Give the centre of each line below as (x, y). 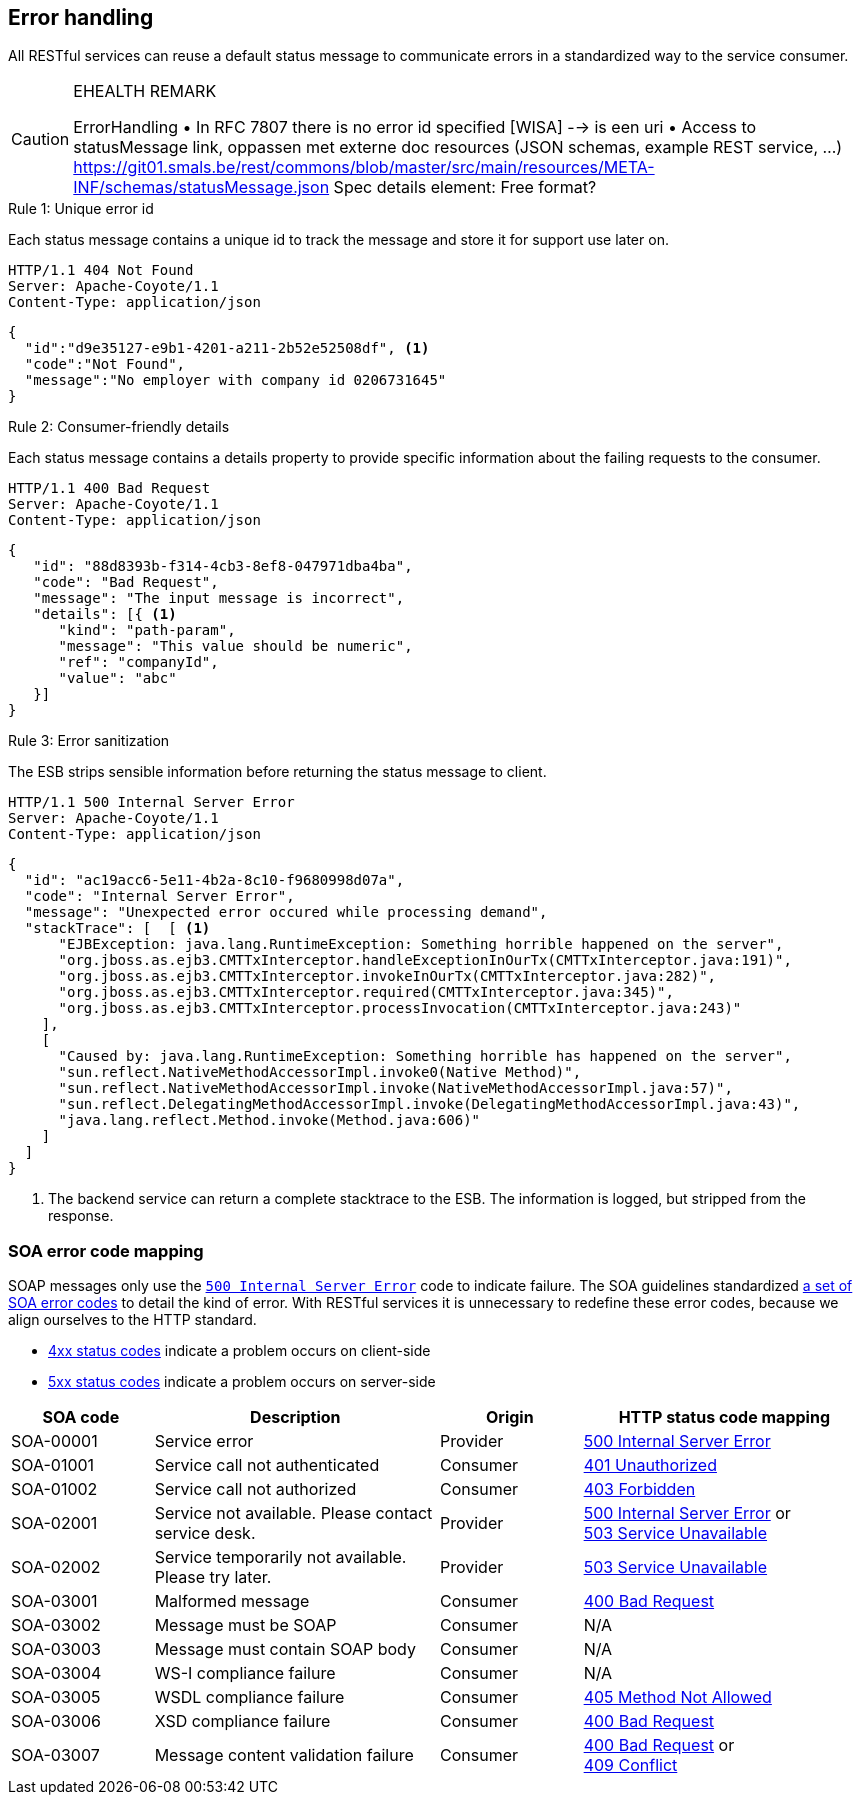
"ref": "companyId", (138, 662)
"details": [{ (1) (105, 614)
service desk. (205, 1533)
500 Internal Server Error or (687, 1513)
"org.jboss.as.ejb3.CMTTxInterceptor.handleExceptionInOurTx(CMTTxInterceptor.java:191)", (425, 960)
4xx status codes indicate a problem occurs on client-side (239, 1351)
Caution (40, 139)
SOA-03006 (56, 1721)
